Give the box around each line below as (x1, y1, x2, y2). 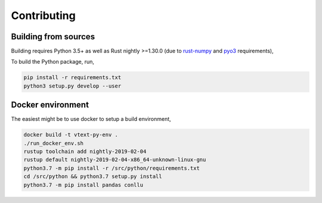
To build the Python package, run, (11, 58, 95, 65)
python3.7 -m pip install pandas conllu (23, 182, 143, 188)
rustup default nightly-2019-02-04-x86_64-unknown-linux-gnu (23, 157, 206, 163)
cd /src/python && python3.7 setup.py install (23, 173, 162, 180)
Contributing (11, 9, 76, 22)
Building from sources (11, 32, 95, 42)
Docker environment (11, 100, 89, 110)
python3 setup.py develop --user (23, 82, 122, 89)
